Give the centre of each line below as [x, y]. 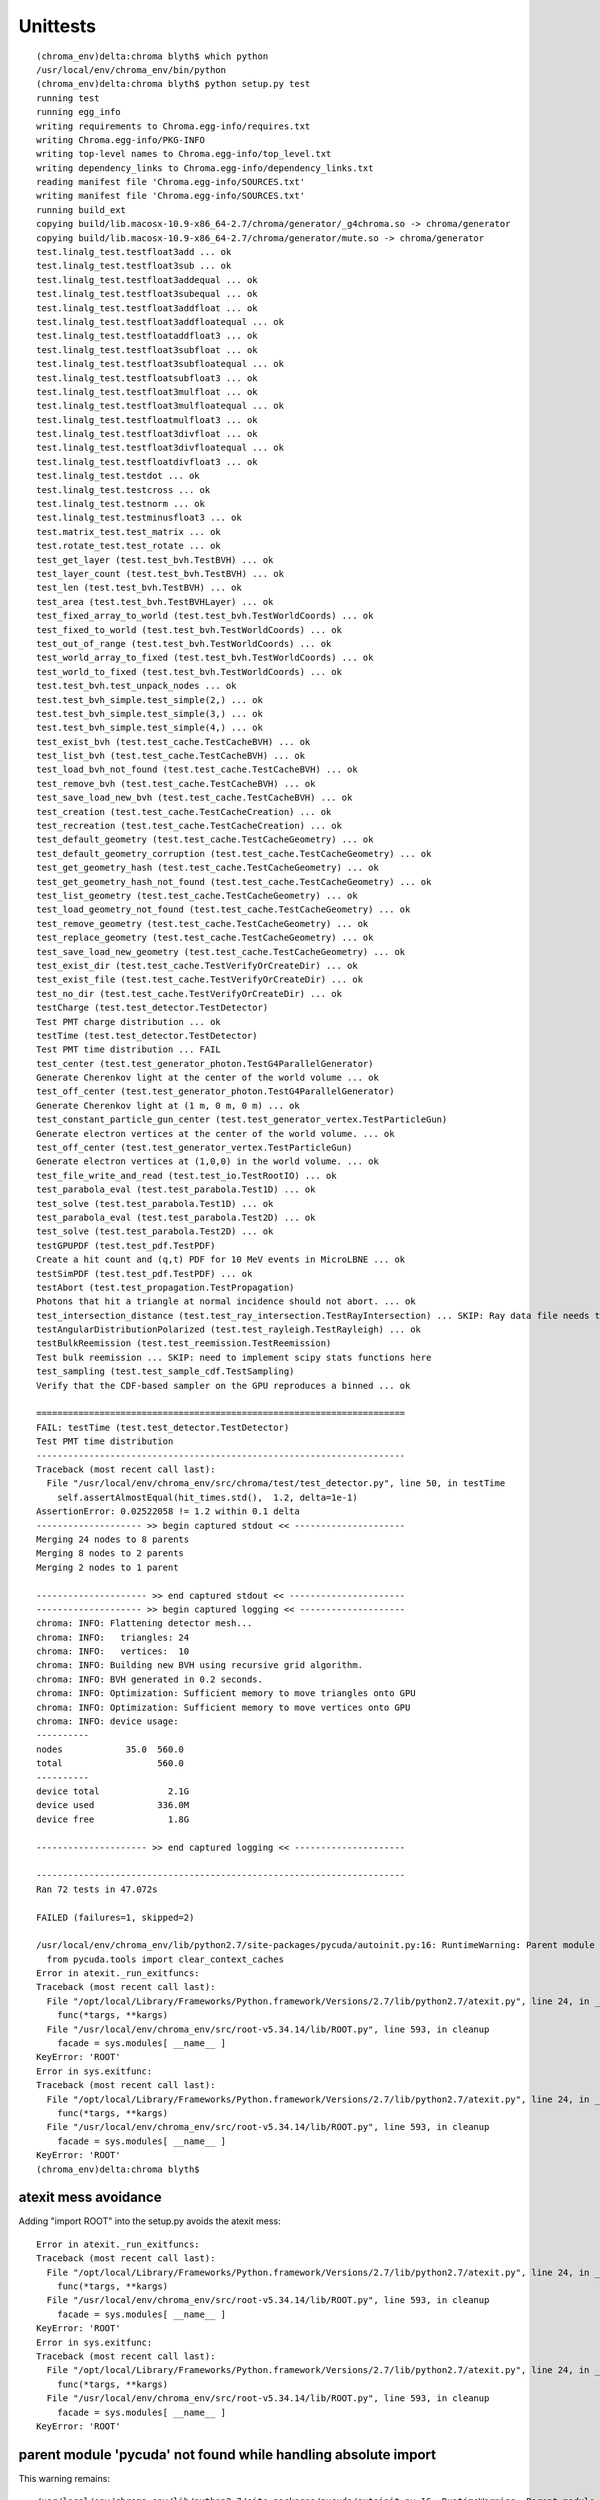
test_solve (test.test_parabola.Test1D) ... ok [155, 1203]
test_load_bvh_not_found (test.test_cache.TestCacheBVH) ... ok [197, 769]
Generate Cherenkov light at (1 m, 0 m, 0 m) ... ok [168, 1105]
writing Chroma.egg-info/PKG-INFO [120, 139]
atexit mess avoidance [90, 2197]
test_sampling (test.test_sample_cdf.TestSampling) [165, 1371]
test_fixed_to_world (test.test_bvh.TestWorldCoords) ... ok [189, 629]
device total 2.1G [113, 1791]
